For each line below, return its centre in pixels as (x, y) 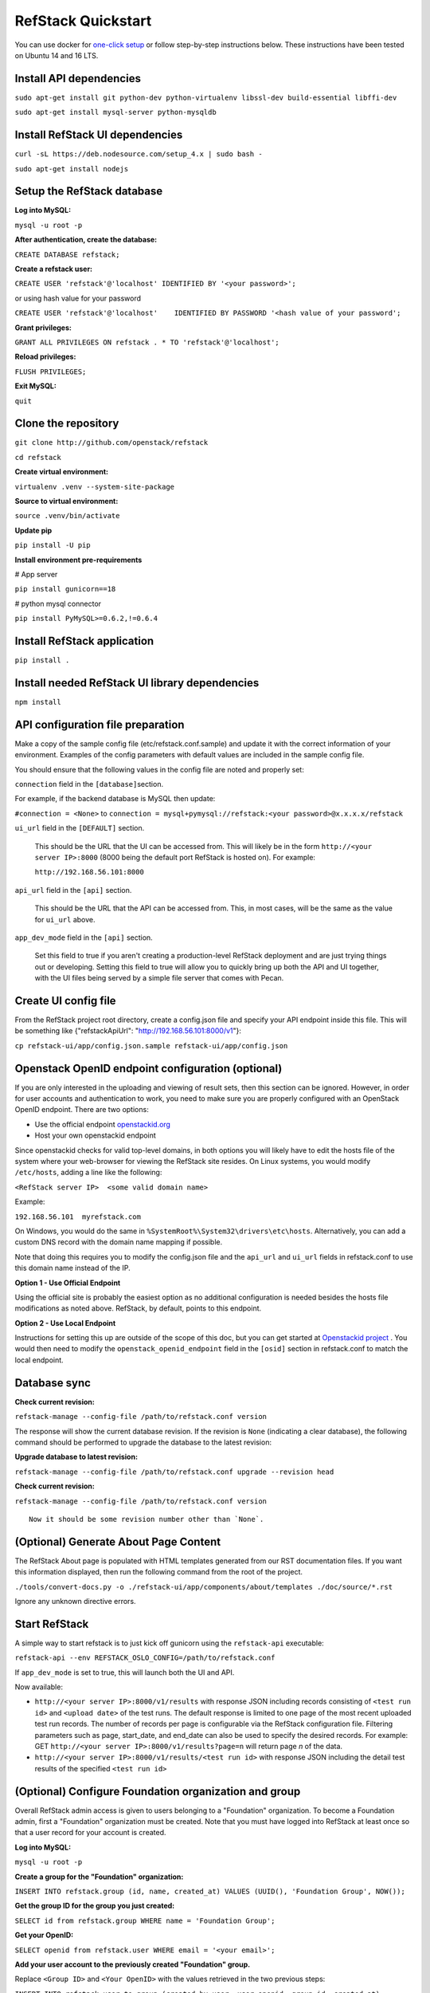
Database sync (53, 1383)
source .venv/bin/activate (67, 516)
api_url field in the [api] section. (73, 890)
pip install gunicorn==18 (65, 589)
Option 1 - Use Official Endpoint (68, 1283)
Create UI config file (65, 1000)
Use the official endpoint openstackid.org (103, 1124)
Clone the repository (67, 424)
